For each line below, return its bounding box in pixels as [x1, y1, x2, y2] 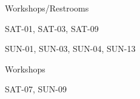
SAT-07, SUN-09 [5, 83, 67, 95]
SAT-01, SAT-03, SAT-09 [5, 22, 99, 34]
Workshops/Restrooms [5, 2, 89, 14]
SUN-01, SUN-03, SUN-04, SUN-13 [5, 42, 136, 55]
